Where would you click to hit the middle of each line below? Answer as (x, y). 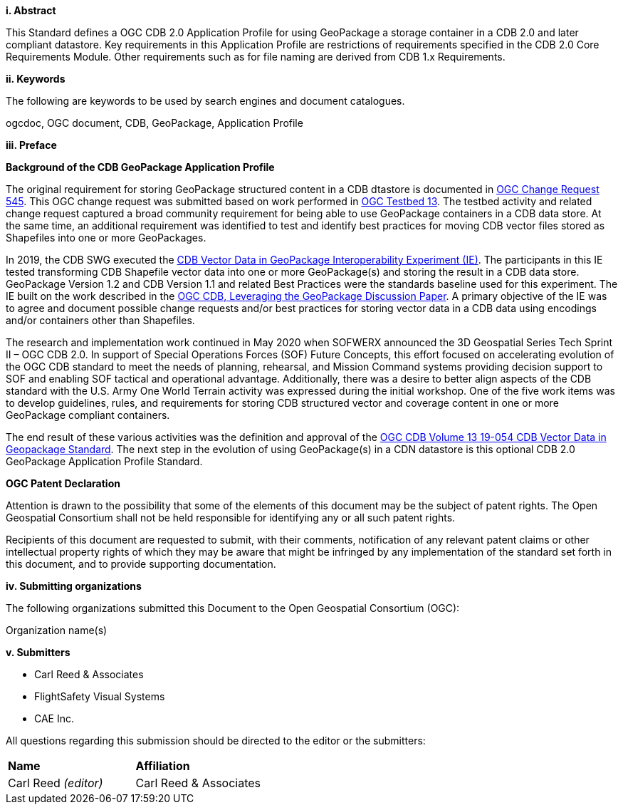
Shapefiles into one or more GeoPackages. (106, 238)
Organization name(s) (57, 630)
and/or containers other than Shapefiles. (100, 320)
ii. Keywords (36, 79)
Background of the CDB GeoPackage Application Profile (140, 167)
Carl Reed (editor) (56, 783)
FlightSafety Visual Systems (100, 696)
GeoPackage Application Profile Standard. (104, 461)
